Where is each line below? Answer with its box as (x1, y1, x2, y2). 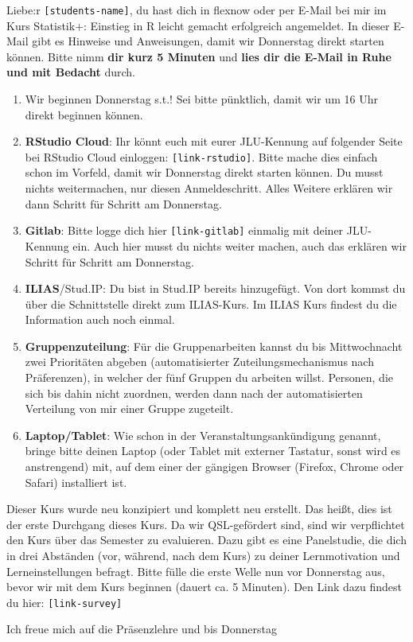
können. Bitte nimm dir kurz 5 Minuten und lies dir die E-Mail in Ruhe (6, 48, 392, 64)
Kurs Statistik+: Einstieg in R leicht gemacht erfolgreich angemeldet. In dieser (6, 17, 390, 33)
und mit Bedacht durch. (6, 64, 135, 80)
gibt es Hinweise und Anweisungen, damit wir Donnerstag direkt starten (32, 33, 384, 49)
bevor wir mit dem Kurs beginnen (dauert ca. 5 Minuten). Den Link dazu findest (6, 578, 402, 595)
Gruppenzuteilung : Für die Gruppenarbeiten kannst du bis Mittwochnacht (25, 337, 403, 354)
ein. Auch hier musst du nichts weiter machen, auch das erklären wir (72, 237, 407, 254)
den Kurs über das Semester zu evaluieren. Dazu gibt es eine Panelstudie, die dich (6, 531, 407, 548)
